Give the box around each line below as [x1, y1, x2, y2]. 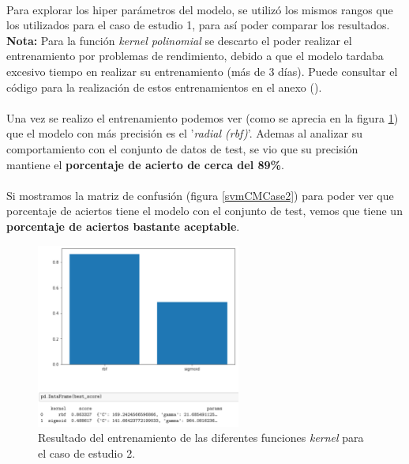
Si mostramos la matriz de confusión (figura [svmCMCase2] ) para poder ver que [6, 187, 394, 203]
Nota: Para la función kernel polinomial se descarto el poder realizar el [6, 32, 352, 48]
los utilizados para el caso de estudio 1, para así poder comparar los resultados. [6, 17, 390, 33]
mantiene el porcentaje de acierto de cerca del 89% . [6, 156, 284, 172]
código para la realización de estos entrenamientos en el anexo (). [6, 78, 322, 95]
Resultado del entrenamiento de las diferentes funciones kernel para [38, 429, 364, 446]
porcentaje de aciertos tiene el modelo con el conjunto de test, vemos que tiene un [6, 202, 403, 219]
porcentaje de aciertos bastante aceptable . [6, 217, 240, 234]
